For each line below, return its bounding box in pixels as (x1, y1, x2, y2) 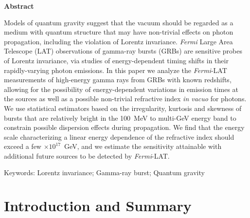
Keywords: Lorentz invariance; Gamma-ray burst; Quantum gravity (4, 167, 205, 177)
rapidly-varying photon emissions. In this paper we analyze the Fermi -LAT (4, 65, 227, 75)
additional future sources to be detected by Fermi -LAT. (4, 150, 170, 161)
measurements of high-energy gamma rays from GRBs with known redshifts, (4, 74, 232, 85)
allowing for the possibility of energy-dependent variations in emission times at (4, 84, 239, 94)
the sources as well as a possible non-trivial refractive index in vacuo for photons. (4, 93, 247, 104)
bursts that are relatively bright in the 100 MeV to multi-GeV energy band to (4, 112, 236, 123)
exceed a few (4, 141, 41, 151)
